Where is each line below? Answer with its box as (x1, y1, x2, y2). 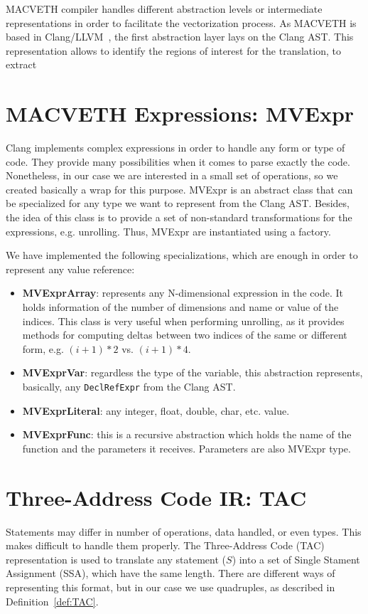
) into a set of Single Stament (232, 551, 360, 566)
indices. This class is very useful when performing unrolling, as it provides (22, 313, 345, 328)
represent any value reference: (6, 261, 135, 276)
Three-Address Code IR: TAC (6, 482, 307, 512)
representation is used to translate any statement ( (6, 551, 227, 566)
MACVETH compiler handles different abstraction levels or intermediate (6, 1, 323, 16)
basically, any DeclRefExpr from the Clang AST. (22, 379, 236, 393)
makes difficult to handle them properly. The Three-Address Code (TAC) (6, 538, 325, 553)
